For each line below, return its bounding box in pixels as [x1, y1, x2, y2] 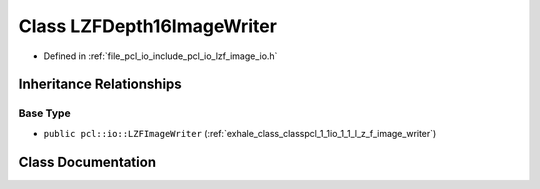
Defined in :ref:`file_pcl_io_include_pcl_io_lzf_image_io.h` [43, 50, 278, 62]
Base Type [18, 106, 71, 120]
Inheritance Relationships [18, 76, 182, 93]
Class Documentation [18, 153, 157, 170]
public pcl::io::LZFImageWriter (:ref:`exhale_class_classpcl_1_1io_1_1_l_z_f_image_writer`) [43, 127, 437, 139]
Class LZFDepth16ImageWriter [18, 15, 277, 37]
